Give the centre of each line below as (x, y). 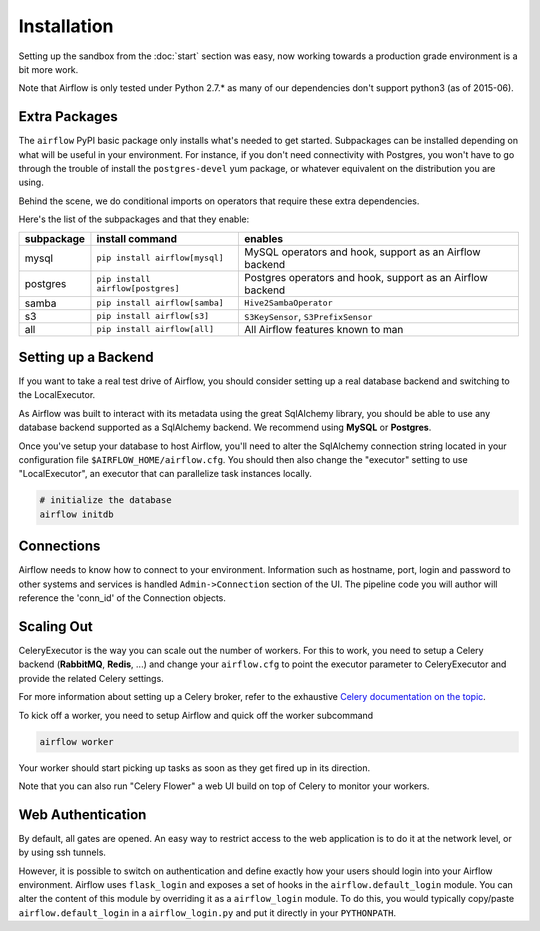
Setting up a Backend (86, 357)
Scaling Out (56, 626)
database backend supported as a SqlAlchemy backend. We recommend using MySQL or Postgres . (225, 427)
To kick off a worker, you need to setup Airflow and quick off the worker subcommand (196, 715)
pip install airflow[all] (155, 329)
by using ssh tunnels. (62, 852)
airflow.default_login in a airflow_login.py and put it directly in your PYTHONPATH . (207, 912)
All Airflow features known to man (324, 329)
